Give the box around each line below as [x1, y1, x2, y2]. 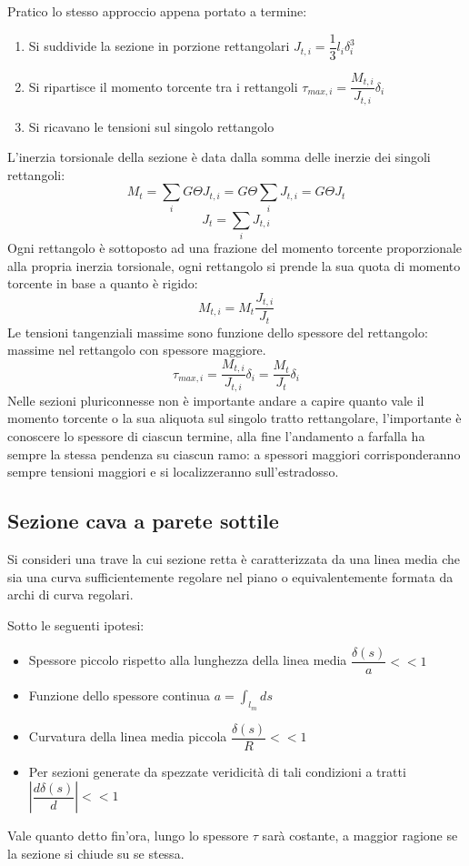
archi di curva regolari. [7, 585, 134, 604]
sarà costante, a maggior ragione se [262, 826, 458, 845]
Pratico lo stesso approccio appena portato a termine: [7, 2, 307, 20]
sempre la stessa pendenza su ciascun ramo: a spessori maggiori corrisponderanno [7, 444, 461, 463]
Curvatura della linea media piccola [28, 727, 227, 746]
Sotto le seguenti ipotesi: [7, 615, 145, 634]
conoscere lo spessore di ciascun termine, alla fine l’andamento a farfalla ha [7, 427, 425, 446]
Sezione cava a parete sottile [7, 507, 279, 535]
